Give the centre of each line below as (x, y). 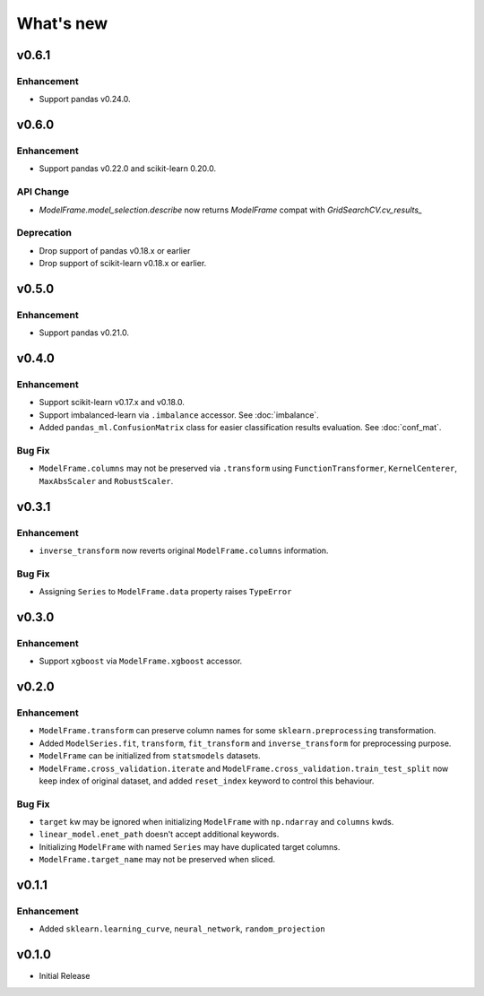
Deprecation (44, 233)
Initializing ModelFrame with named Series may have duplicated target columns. (190, 846)
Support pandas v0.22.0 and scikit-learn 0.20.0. (128, 169)
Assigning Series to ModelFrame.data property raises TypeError (165, 592)
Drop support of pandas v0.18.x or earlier (115, 250)
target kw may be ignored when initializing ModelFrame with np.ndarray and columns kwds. (216, 822)
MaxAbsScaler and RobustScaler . (106, 481)
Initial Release (65, 976)
